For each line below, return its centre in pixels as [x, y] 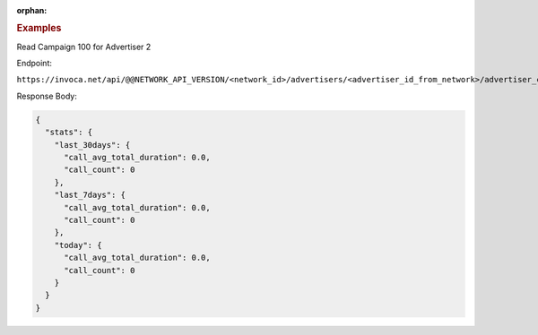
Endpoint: [35, 64]
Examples [39, 29]
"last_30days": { [92, 145]
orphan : [32, 10]
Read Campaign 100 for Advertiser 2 [84, 47]
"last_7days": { [90, 195]
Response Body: [47, 96]
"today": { [78, 245]
